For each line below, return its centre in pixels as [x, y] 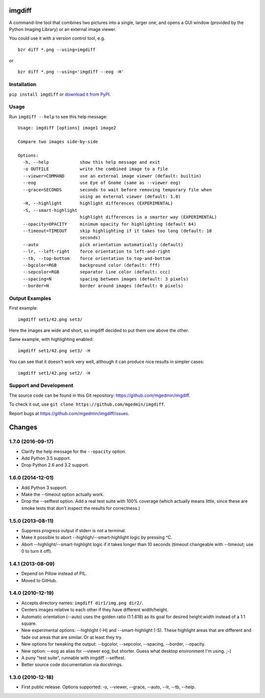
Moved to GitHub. [39, 580]
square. [29, 623]
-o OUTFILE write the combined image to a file [95, 169]
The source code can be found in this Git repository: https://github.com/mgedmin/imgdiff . [100, 395]
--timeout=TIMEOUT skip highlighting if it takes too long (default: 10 [117, 231]
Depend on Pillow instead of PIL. [54, 573]
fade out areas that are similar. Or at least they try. [72, 637]
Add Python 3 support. [44, 488]
